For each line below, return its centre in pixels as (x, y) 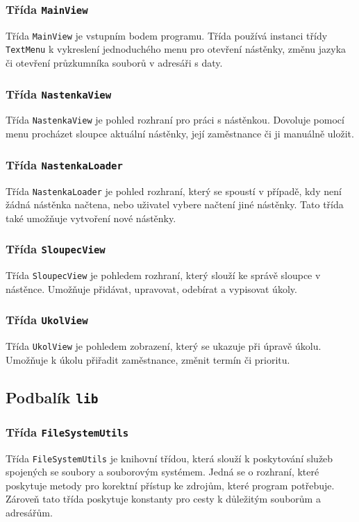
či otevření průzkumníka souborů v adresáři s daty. (114, 63)
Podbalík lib (52, 397)
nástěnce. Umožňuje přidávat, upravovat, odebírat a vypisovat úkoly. (151, 288)
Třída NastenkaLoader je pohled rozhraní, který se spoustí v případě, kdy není (174, 191)
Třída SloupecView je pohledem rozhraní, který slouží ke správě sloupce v (163, 275)
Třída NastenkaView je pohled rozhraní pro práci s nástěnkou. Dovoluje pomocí (175, 120)
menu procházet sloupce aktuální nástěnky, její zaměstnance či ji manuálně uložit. (180, 134)
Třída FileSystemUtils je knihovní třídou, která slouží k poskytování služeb (169, 458)
